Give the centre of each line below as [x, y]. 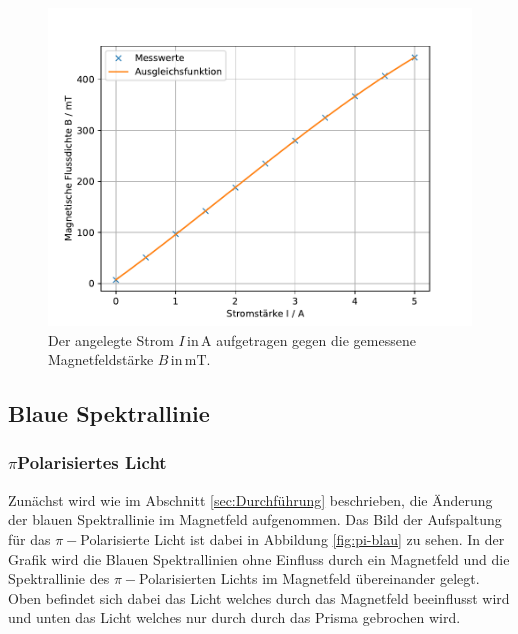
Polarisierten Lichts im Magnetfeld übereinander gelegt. [309, 578]
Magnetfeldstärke [101, 359]
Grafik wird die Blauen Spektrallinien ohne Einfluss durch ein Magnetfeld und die [259, 558]
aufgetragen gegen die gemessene [316, 339]
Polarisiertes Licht [92, 462]
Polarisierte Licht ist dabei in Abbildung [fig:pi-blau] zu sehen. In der [292, 538]
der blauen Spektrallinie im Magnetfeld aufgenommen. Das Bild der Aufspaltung [255, 519]
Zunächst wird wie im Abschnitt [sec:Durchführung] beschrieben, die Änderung [250, 499]
